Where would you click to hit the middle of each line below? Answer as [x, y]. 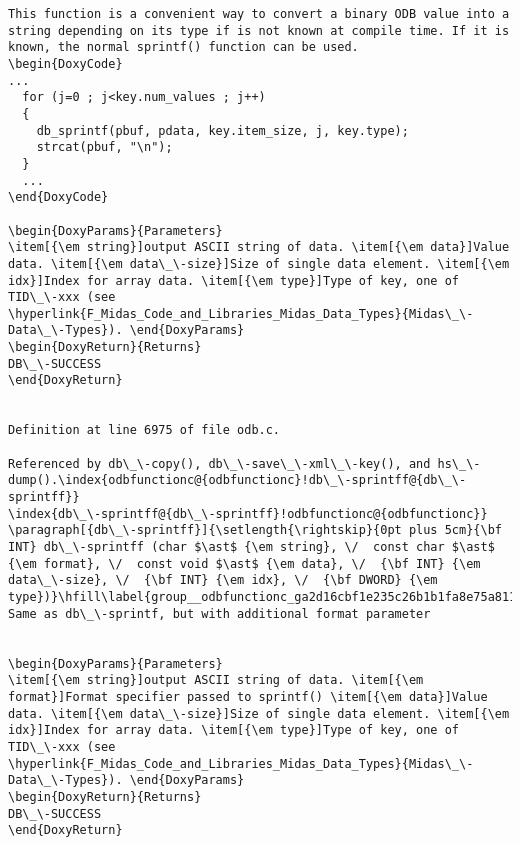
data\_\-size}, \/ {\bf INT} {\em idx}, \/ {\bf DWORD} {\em [223, 580]
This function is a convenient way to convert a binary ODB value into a [259, 14]
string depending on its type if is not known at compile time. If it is [259, 30]
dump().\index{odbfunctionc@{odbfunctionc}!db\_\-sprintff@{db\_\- [237, 480]
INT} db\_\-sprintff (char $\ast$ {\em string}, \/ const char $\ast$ [251, 547]
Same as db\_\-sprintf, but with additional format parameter [219, 613]
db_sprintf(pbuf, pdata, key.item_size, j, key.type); [222, 130]
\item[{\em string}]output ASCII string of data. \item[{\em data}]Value [259, 247]
